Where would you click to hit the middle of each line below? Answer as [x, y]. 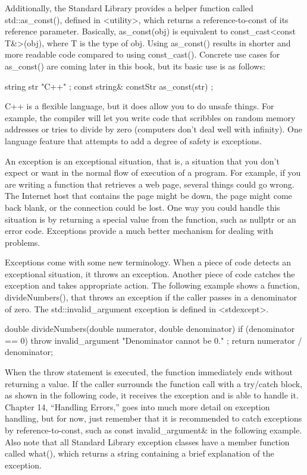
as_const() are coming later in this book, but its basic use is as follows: [135, 66]
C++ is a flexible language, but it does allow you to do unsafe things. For [140, 106]
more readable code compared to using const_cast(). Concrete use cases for [142, 54]
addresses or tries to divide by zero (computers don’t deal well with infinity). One [153, 129]
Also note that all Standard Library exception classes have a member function [147, 441]
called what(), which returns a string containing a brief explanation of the [140, 453]
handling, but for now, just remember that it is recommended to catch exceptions [153, 418]
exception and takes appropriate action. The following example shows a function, [152, 285]
